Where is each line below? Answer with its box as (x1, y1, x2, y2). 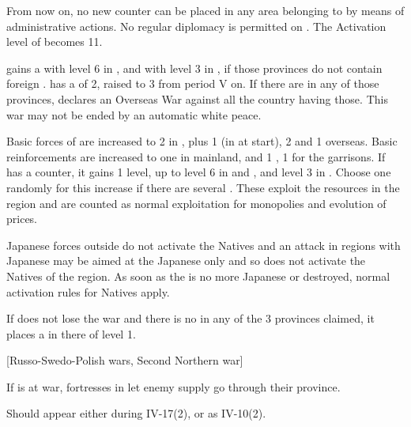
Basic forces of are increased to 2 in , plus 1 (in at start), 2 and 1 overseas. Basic (6, 133, 398, 149)
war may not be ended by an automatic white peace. (6, 106, 262, 123)
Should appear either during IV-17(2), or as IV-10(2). (6, 405, 266, 421)
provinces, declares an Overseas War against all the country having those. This (6, 90, 388, 107)
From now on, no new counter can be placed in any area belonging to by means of (6, 2, 405, 18)
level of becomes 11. (6, 33, 103, 50)
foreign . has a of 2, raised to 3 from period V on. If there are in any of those (6, 75, 379, 92)
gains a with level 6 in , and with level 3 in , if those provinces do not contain (6, 59, 383, 76)
